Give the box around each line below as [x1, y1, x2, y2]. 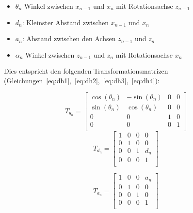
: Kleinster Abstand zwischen [22, 17, 109, 27]
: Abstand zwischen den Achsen [22, 33, 116, 44]
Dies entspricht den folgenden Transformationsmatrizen [4, 66, 168, 76]
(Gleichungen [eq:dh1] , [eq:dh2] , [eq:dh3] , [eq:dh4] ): [4, 75, 160, 85]
